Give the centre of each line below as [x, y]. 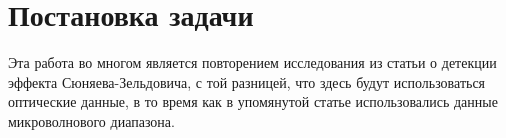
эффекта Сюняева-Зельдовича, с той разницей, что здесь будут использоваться [247, 81]
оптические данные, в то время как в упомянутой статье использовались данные [253, 101]
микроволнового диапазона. [91, 120]
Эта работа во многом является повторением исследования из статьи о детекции [252, 62]
